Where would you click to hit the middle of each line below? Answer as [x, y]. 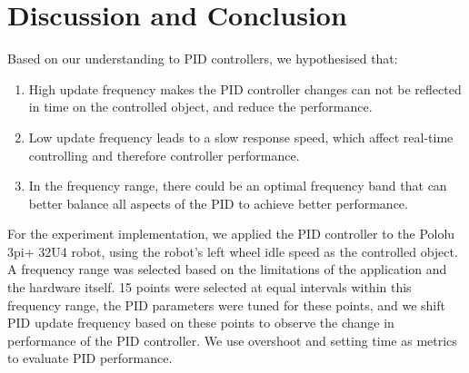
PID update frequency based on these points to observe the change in [201, 323]
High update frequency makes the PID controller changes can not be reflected [245, 88]
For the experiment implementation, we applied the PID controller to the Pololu [231, 234]
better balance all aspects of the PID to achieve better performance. [218, 203]
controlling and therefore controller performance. [164, 155]
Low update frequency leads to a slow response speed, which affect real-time [241, 137]
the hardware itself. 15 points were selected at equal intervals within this [210, 287]
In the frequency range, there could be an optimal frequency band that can [238, 186]
